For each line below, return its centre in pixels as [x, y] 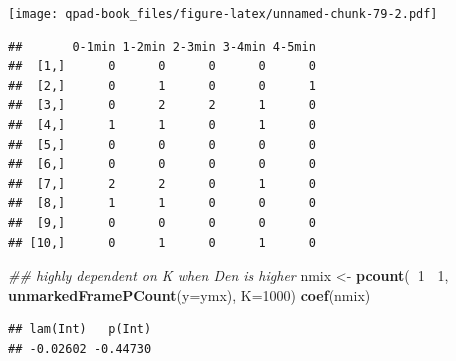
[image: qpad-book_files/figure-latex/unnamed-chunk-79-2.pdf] [223, 14]
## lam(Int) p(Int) [80, 329]
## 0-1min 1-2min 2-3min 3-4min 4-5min [162, 46]
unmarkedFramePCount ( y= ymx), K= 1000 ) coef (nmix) [189, 294]
